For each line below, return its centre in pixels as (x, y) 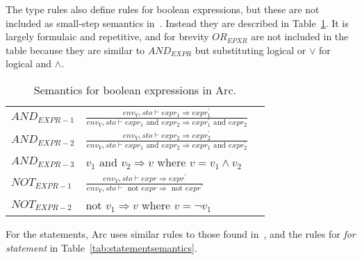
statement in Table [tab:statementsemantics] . (101, 248)
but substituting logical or (250, 50)
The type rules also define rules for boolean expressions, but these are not (163, 9)
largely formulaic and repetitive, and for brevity (107, 36)
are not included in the (300, 36)
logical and (29, 63)
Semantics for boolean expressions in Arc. (135, 89)
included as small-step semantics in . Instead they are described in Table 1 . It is (177, 23)
